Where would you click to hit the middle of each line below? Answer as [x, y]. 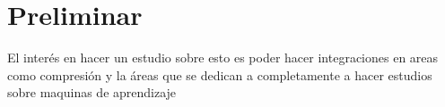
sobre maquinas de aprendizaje [92, 92]
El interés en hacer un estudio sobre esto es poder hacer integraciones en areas [223, 58]
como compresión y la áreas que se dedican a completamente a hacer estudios [220, 74]
